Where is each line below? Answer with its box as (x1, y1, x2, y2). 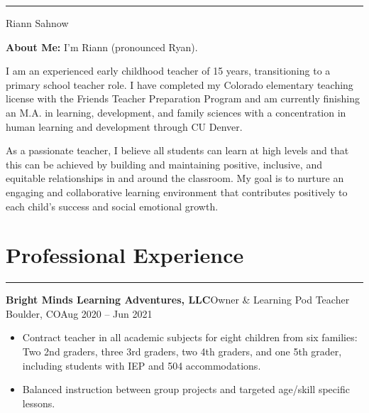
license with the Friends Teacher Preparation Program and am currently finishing (6, 91, 360, 106)
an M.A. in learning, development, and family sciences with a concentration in (6, 104, 346, 119)
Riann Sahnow (6, 16, 69, 30)
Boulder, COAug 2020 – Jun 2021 (6, 306, 153, 321)
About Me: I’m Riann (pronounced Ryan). (6, 39, 198, 54)
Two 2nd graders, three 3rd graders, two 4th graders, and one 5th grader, (22, 344, 342, 359)
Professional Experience (6, 240, 244, 269)
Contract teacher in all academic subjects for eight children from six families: (22, 330, 358, 345)
